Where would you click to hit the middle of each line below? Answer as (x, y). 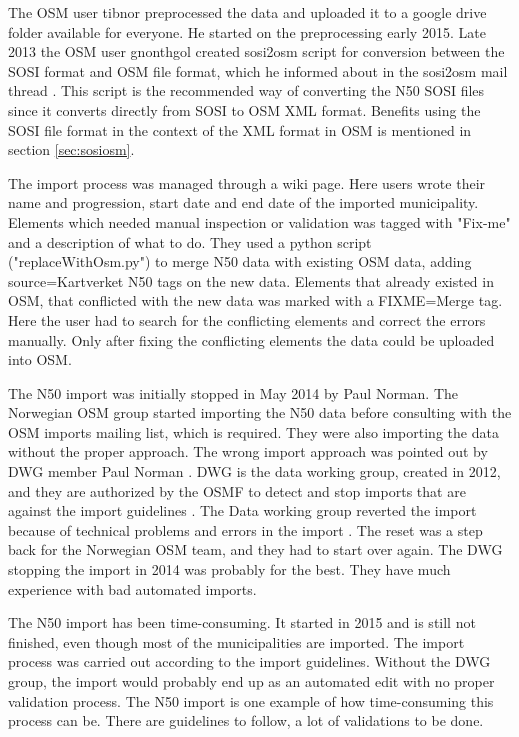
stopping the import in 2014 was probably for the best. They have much (229, 569)
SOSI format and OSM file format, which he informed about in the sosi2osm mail (258, 70)
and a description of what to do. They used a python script (190, 241)
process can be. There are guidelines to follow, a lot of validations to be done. (246, 720)
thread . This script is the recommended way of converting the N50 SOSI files (246, 90)
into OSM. (40, 359)
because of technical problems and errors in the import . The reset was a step (245, 529)
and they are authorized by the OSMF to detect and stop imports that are (237, 490)
